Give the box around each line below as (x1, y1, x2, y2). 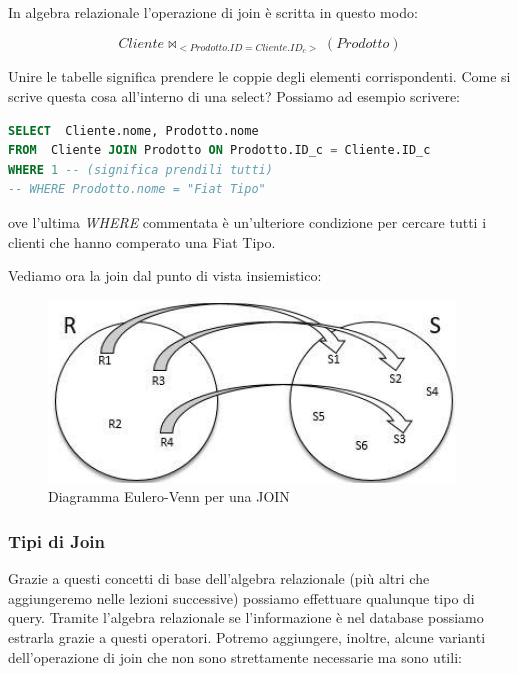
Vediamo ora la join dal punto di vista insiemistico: (8, 265, 322, 286)
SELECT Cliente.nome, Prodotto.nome (8, 123, 259, 138)
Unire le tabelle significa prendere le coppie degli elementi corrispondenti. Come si (8, 66, 511, 87)
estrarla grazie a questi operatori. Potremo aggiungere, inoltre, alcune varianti (8, 626, 486, 647)
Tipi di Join (8, 528, 105, 553)
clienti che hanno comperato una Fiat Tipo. (8, 231, 276, 252)
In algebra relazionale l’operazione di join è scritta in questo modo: (8, 2, 418, 22)
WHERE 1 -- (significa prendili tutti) (8, 162, 273, 177)
